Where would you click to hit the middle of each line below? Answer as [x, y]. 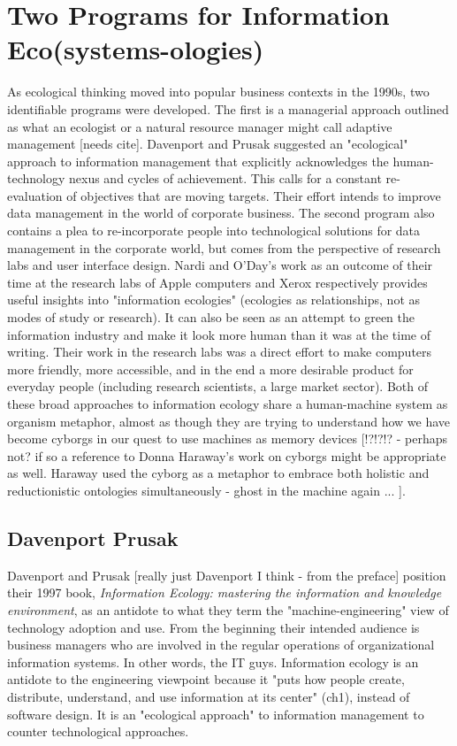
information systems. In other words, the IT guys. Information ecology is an [213, 661]
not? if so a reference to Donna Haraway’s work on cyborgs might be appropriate [227, 455]
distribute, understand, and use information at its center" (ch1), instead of [209, 696]
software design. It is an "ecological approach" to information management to [216, 714]
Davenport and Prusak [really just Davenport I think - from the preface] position [227, 575]
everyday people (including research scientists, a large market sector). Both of [217, 386]
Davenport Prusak [93, 538]
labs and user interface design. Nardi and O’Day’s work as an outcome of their [220, 265]
